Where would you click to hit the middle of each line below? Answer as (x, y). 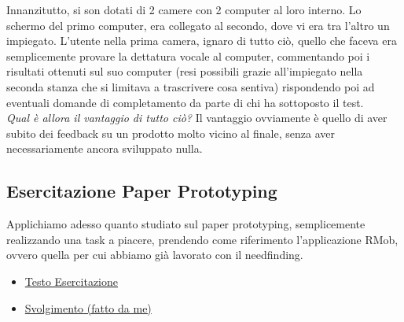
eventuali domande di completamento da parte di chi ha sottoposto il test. (185, 102)
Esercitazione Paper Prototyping (142, 191)
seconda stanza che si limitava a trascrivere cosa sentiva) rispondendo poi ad (191, 86)
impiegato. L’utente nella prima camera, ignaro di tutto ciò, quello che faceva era (202, 41)
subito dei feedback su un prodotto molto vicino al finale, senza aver (171, 133)
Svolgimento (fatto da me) (88, 307)
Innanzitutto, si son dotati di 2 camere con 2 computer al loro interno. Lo (184, 9)
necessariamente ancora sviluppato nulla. (105, 148)
